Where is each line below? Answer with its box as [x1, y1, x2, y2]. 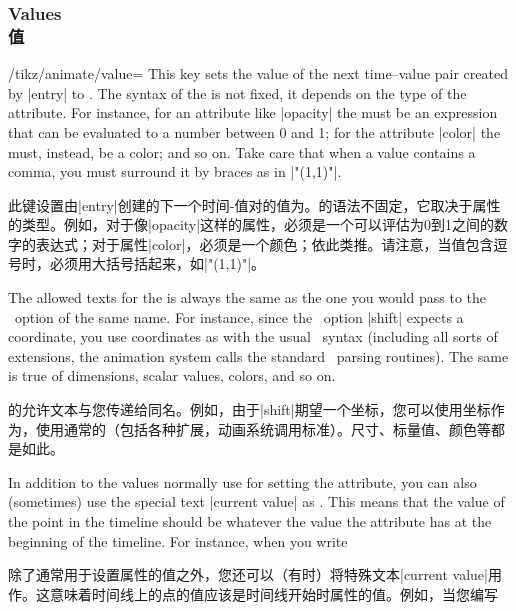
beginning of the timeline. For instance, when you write [8, 530, 348, 551]
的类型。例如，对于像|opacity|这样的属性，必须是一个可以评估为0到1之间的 [8, 214, 495, 235]
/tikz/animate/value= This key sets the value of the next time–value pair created [8, 63, 508, 84]
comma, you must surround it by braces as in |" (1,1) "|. [8, 161, 342, 182]
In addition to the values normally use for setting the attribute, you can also [8, 471, 477, 492]
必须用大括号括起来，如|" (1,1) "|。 [49, 253, 266, 274]
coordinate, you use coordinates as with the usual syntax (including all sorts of [8, 326, 498, 347]
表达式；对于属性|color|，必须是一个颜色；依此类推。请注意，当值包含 [35, 233, 494, 254]
